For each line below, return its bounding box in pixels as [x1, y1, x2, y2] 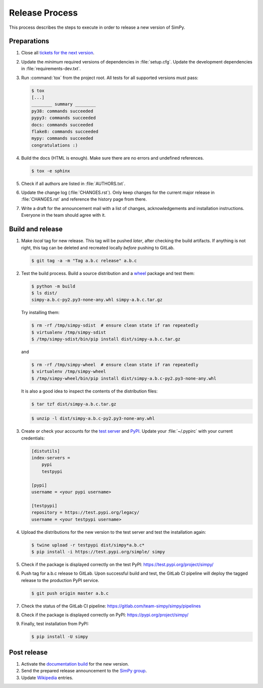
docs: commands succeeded [31, 122, 94, 127]
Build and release [9, 225, 63, 233]
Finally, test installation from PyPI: [21, 621, 89, 627]
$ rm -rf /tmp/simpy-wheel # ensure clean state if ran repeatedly [31, 362, 199, 367]
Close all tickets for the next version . [21, 50, 94, 56]
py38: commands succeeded [31, 108, 94, 114]
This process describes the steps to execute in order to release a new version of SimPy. [9, 24, 185, 30]
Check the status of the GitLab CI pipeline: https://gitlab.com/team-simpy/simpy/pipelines [21, 603, 201, 609]
